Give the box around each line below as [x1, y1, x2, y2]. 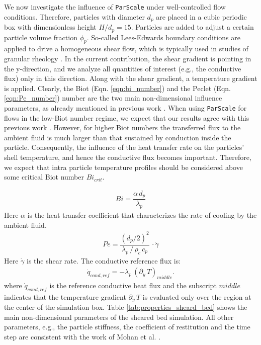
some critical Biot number [4, 171, 84, 182]
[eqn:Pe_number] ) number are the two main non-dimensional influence [4, 93, 222, 103]
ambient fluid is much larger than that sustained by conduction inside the [4, 132, 231, 142]
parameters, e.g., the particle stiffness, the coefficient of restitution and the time [4, 321, 250, 332]
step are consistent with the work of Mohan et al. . [4, 331, 161, 342]
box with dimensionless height [4, 22, 97, 32]
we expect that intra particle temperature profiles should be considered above [4, 161, 243, 172]
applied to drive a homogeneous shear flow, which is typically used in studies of [4, 43, 248, 54]
